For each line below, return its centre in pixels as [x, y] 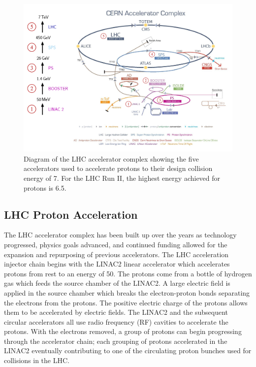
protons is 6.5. [45, 187]
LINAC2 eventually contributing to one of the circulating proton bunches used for [128, 350]
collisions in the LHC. [37, 360]
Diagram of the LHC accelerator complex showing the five [111, 158]
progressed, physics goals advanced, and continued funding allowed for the [116, 244]
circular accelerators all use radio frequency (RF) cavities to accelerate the [116, 321]
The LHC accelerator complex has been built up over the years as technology [120, 235]
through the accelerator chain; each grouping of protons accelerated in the [116, 341]
